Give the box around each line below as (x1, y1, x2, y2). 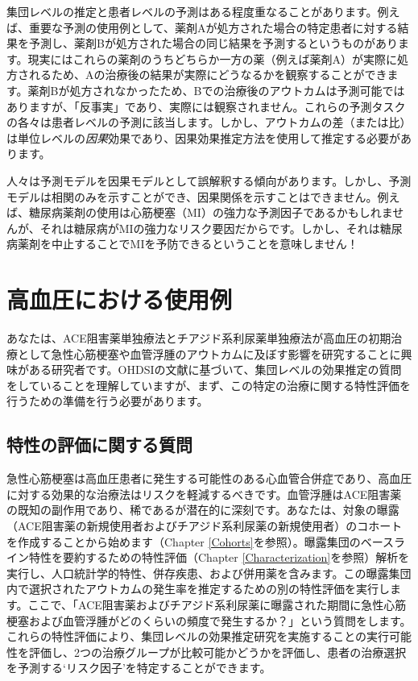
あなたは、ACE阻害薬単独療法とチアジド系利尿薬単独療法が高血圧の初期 (6, 330, 391, 347)
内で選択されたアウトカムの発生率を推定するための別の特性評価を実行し (6, 580, 390, 597)
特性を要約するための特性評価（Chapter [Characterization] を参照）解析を (28, 549, 410, 566)
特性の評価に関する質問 (6, 432, 192, 457)
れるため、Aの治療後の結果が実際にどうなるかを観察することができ (28, 66, 387, 83)
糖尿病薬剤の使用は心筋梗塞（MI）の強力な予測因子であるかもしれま (28, 204, 393, 221)
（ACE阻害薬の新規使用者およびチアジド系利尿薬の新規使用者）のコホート (6, 517, 403, 534)
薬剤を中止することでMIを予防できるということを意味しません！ (17, 235, 358, 252)
